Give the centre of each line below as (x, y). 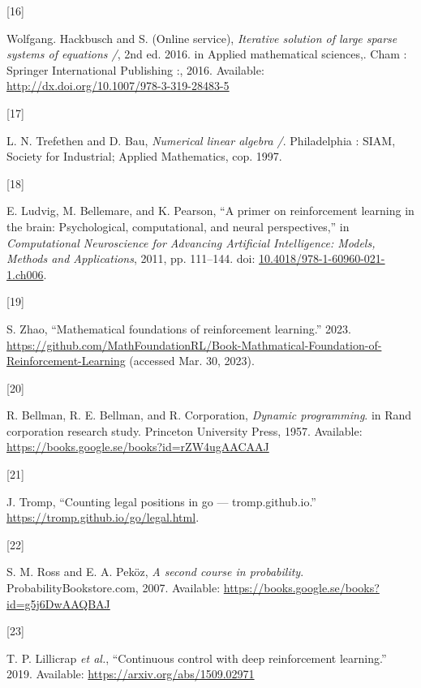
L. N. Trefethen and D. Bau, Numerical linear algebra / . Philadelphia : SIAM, (201, 140)
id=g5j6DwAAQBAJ (58, 603)
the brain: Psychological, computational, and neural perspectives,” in (178, 226)
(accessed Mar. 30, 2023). (192, 361)
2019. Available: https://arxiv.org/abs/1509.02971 (131, 674)
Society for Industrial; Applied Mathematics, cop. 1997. (144, 156)
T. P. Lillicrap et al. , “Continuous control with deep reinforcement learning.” (197, 658)
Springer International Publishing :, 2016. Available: (135, 69)
